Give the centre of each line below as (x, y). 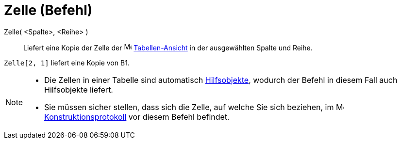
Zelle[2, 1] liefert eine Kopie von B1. (67, 63)
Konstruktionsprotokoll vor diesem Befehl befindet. (137, 117)
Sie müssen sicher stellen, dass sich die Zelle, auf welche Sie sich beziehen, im (189, 107)
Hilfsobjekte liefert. (79, 89)
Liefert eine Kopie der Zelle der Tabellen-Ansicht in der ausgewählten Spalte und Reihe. (168, 48)
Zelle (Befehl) (48, 10)
